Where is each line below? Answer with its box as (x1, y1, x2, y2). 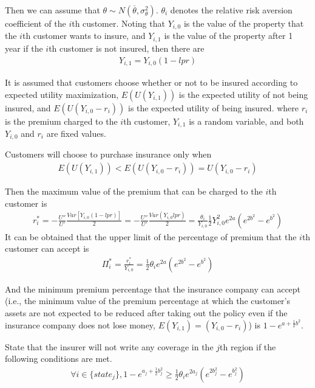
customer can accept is (5, 242, 89, 255)
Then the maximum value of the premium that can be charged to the (5, 185, 263, 198)
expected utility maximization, (5, 88, 119, 100)
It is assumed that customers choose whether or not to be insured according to (5, 75, 298, 88)
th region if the (220, 340, 276, 353)
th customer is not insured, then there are (49, 41, 205, 54)
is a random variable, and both (189, 114, 304, 127)
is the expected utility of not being (178, 88, 308, 100)
